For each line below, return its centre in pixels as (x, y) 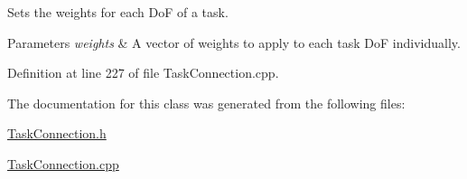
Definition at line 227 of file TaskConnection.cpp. (143, 73)
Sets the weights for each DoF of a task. (118, 12)
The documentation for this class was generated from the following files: (206, 103)
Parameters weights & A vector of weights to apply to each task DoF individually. (234, 42)
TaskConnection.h (57, 133)
